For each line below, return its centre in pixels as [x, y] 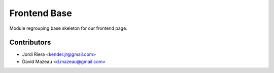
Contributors [30, 43]
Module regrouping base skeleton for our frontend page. [68, 28]
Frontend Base [41, 13]
